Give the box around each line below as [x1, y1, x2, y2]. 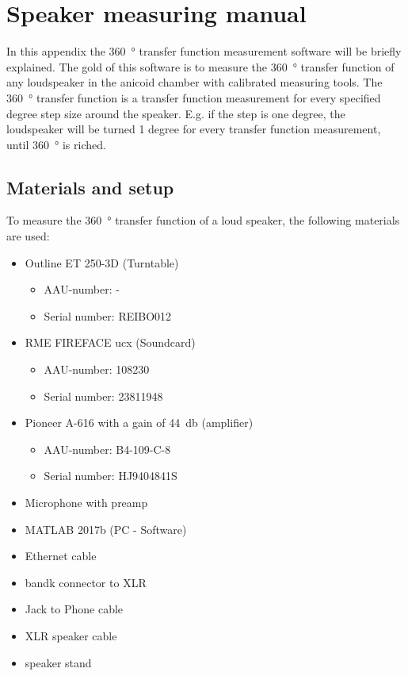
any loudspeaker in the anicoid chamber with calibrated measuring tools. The [6, 74, 383, 90]
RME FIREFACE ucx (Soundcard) [25, 334, 196, 351]
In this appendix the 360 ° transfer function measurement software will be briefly [6, 43, 402, 60]
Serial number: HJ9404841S [44, 467, 177, 484]
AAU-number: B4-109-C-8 [44, 440, 171, 457]
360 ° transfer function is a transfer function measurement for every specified [6, 89, 381, 106]
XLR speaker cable [25, 627, 117, 643]
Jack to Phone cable [25, 601, 124, 617]
